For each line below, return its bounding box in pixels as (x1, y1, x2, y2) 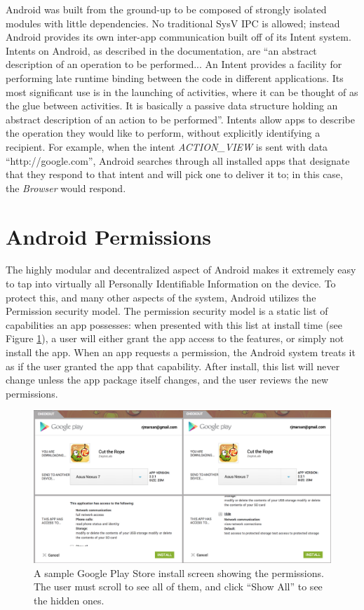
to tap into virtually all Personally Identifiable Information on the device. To (6, 276, 336, 291)
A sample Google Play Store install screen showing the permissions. (34, 565, 324, 580)
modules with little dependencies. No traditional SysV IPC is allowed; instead (6, 15, 340, 30)
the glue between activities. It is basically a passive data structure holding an (6, 98, 338, 113)
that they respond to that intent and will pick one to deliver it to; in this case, (6, 167, 343, 182)
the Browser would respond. (6, 180, 126, 195)
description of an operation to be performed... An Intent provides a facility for (6, 57, 342, 72)
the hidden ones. (34, 592, 105, 607)
